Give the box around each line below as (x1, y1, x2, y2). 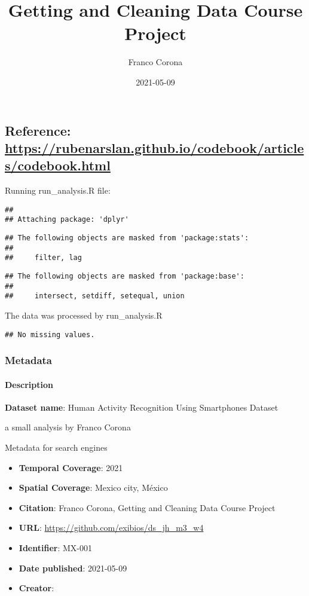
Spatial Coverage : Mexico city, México (19, 481, 168, 494)
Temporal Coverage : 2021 (19, 461, 123, 473)
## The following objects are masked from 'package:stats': (5, 234, 249, 242)
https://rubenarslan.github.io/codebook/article (5, 138, 304, 157)
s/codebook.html (5, 156, 111, 175)
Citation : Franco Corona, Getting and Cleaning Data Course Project (19, 501, 276, 514)
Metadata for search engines (5, 441, 108, 454)
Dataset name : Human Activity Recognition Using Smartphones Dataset (5, 401, 279, 413)
